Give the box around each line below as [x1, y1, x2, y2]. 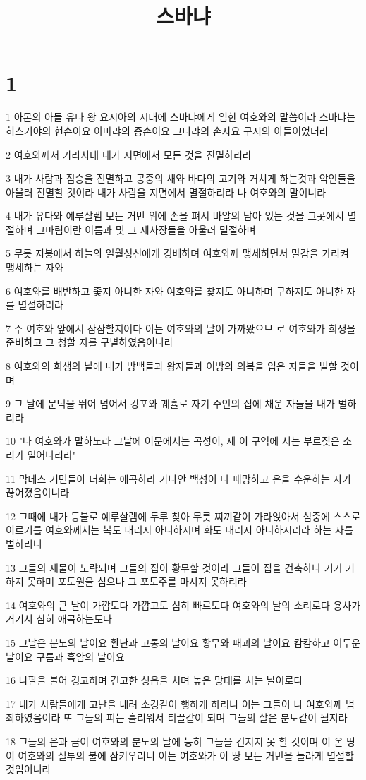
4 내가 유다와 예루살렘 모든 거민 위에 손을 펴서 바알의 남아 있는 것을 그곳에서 [6, 208, 344, 223]
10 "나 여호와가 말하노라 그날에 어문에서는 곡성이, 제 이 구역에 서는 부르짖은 [6, 433, 340, 448]
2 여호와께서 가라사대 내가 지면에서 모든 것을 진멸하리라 [6, 147, 252, 162]
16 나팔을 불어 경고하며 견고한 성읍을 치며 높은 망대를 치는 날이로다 [6, 673, 303, 688]
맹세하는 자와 [6, 260, 63, 275]
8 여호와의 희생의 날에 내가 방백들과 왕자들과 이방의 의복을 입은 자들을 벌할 [6, 359, 338, 373]
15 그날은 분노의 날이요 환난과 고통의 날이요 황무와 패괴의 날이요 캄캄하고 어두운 [6, 635, 361, 649]
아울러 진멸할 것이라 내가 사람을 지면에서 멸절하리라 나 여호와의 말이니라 [6, 184, 327, 199]
